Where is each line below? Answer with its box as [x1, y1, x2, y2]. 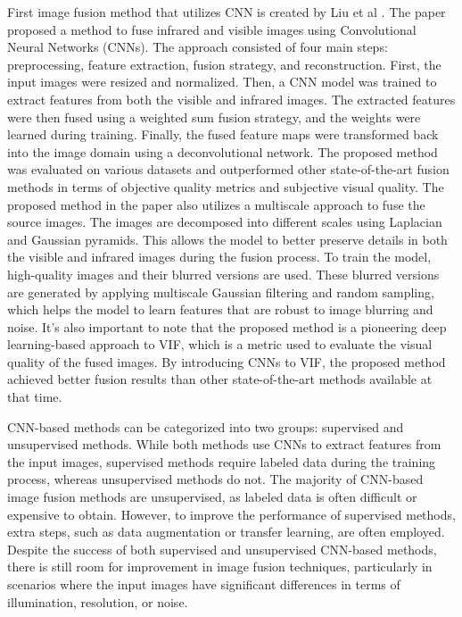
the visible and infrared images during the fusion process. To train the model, [7, 247, 432, 266]
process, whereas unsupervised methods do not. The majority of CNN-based [7, 470, 424, 488]
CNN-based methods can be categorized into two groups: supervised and [7, 417, 404, 436]
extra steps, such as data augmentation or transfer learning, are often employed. [7, 522, 445, 541]
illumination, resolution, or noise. [7, 592, 188, 611]
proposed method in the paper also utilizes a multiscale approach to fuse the [7, 195, 425, 213]
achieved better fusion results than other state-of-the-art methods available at [7, 370, 433, 388]
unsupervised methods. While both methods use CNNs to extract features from [7, 435, 441, 454]
